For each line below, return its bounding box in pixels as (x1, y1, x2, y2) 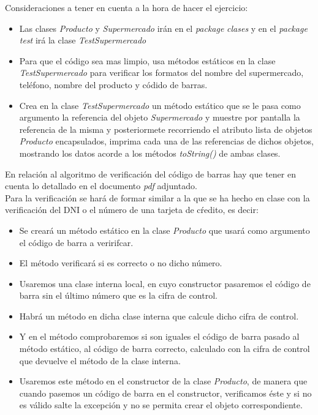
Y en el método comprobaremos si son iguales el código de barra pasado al (19, 330, 300, 343)
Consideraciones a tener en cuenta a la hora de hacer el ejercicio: (5, 1, 248, 13)
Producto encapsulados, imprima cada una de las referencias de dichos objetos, (19, 135, 314, 148)
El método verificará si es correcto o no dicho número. (19, 256, 222, 269)
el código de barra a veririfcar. (19, 236, 134, 249)
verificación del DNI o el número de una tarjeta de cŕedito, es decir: (5, 203, 259, 216)
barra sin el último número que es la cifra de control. (19, 289, 218, 302)
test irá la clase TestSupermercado (19, 34, 146, 47)
